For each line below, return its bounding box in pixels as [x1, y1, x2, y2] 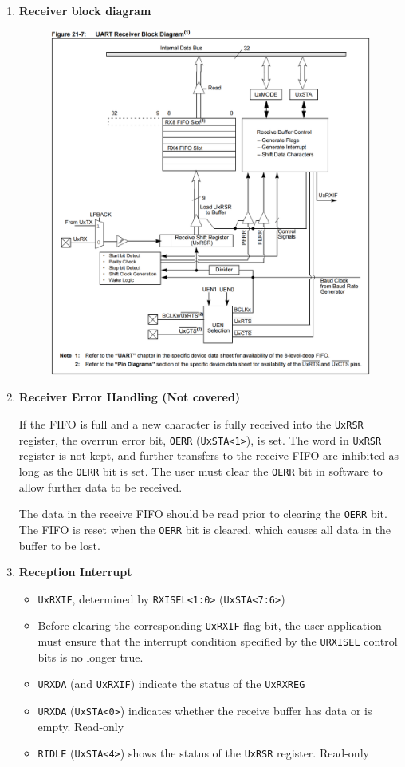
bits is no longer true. [37, 648, 144, 665]
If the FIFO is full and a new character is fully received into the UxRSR [18, 416, 364, 433]
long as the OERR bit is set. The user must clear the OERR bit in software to [18, 462, 383, 479]
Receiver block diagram [18, 2, 151, 18]
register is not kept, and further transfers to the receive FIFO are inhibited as [18, 447, 399, 464]
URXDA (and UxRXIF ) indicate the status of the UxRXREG [37, 675, 305, 692]
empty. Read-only [37, 718, 124, 734]
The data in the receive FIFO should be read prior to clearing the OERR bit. [18, 505, 387, 522]
